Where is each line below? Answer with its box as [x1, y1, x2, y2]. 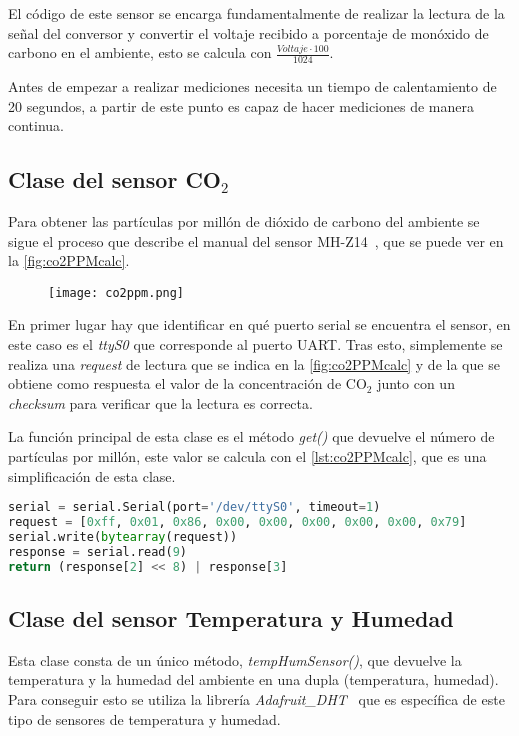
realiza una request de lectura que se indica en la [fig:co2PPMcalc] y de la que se [8, 353, 500, 374]
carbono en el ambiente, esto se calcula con [8, 42, 272, 63]
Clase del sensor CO [8, 164, 221, 195]
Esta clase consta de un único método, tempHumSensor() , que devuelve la [8, 649, 462, 670]
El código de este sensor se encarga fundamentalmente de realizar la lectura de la [8, 3, 505, 23]
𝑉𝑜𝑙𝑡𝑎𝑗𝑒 [277, 43, 308, 54]
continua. [8, 115, 65, 136]
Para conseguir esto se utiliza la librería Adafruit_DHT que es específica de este [8, 688, 505, 709]
